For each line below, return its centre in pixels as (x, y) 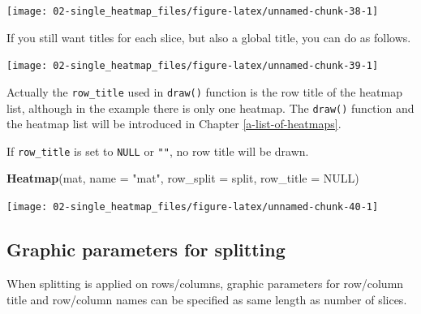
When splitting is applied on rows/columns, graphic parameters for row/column (205, 283)
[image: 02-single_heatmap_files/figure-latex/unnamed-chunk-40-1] (193, 207)
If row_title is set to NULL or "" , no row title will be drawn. (158, 151)
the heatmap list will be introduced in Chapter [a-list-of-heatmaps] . (174, 124)
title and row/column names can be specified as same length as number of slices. (207, 299)
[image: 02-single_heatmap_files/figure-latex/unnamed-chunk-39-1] (193, 66)
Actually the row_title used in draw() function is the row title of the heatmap (204, 91)
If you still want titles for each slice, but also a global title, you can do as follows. (209, 37)
